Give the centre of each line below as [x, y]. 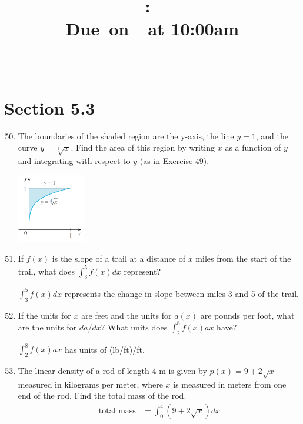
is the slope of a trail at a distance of [119, 258]
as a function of [253, 147]
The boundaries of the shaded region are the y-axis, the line [126, 136]
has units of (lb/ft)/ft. [104, 349]
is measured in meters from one [230, 384]
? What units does [134, 327]
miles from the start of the [243, 258]
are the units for [47, 327]
